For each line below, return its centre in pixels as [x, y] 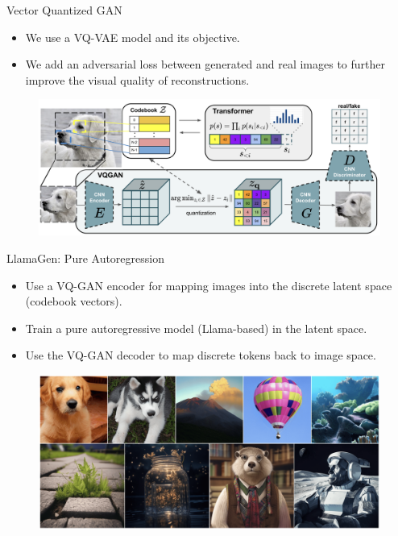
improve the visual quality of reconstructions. [137, 79]
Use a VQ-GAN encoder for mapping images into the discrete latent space [209, 285]
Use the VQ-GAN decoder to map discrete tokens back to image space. [201, 355]
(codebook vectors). [74, 301]
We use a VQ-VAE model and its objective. [133, 37]
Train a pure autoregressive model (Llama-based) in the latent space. [196, 328]
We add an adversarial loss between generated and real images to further [205, 64]
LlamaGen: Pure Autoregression [85, 258]
